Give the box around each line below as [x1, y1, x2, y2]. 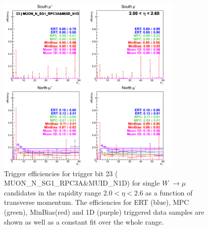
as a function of [145, 187, 193, 197]
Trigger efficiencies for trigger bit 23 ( [4, 168, 118, 178]
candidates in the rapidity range [4, 187, 102, 197]
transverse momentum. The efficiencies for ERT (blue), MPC [4, 197, 189, 207]
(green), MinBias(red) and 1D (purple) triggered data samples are [4, 206, 205, 217]
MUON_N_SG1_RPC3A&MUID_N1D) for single [4, 178, 160, 188]
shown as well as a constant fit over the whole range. [4, 216, 164, 227]
